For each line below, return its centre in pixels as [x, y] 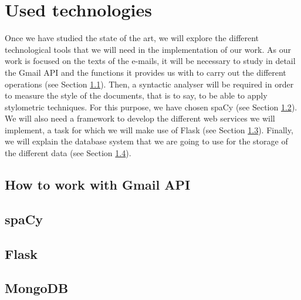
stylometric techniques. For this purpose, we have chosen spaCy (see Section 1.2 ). [151, 107]
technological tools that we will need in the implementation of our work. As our [148, 49]
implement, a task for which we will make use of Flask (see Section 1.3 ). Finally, [149, 129]
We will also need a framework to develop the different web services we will [140, 118]
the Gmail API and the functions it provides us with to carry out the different [146, 72]
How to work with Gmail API [98, 185]
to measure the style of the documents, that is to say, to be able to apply [136, 95]
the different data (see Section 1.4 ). [68, 153]
